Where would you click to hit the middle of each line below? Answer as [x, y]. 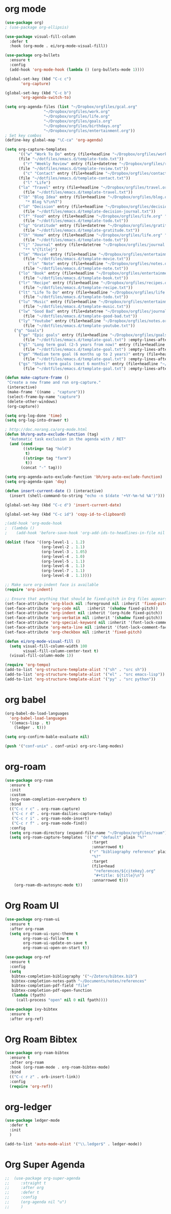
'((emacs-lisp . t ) [30, 723]
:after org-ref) [27, 1019]
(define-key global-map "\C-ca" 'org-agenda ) [54, 140]
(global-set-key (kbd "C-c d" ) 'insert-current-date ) [63, 505]
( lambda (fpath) [29, 995]
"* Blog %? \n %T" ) [44, 202]
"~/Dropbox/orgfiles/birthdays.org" [83, 126]
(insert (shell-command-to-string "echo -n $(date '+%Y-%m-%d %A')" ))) [87, 496]
